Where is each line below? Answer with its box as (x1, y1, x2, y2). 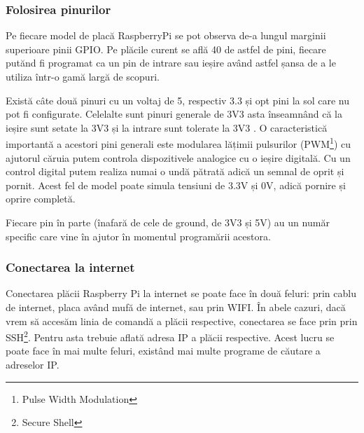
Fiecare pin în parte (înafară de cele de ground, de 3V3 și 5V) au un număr (6, 215, 330, 229)
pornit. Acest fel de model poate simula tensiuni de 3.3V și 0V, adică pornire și (6, 177, 346, 192)
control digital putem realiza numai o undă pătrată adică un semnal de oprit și (6, 164, 344, 179)
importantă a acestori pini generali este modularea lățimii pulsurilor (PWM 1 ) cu (6, 135, 351, 151)
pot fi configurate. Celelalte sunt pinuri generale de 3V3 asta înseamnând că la (6, 106, 343, 121)
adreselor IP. (6, 357, 59, 372)
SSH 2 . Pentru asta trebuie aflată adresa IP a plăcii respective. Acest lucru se (6, 328, 335, 344)
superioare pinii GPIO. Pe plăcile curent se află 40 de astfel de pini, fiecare (6, 41, 326, 56)
